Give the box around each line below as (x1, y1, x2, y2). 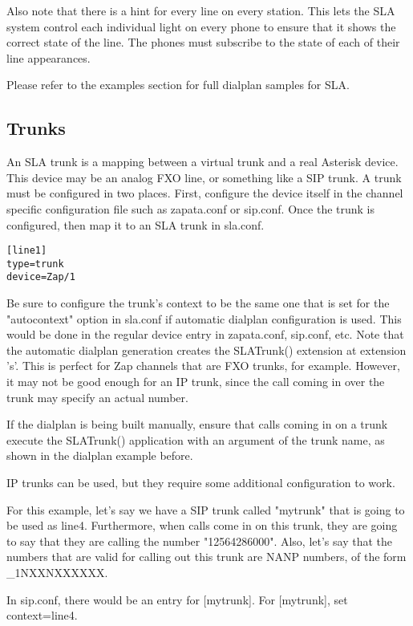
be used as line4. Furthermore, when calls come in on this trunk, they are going (6, 517, 398, 534)
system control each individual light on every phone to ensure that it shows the (6, 18, 396, 35)
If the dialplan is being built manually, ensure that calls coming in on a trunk (6, 416, 388, 433)
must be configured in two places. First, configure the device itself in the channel (6, 185, 403, 201)
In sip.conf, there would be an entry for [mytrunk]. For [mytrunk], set (6, 591, 348, 608)
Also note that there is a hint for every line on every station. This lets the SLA (6, 2, 395, 18)
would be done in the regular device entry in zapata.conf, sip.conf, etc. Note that (6, 326, 404, 343)
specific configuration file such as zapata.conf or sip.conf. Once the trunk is (6, 200, 375, 217)
